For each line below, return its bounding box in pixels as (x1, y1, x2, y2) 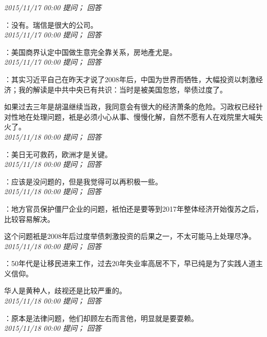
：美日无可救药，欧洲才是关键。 (4, 148, 112, 159)
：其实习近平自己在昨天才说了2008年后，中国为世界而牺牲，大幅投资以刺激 (4, 73, 256, 84)
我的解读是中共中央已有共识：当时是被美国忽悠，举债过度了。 (18, 84, 227, 95)
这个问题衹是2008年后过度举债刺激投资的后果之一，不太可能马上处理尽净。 (4, 231, 256, 241)
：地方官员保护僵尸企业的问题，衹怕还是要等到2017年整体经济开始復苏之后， (4, 203, 263, 214)
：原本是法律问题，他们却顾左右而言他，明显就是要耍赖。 (4, 312, 198, 323)
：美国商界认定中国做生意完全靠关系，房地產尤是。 (4, 46, 177, 57)
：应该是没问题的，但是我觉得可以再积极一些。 (4, 176, 162, 186)
